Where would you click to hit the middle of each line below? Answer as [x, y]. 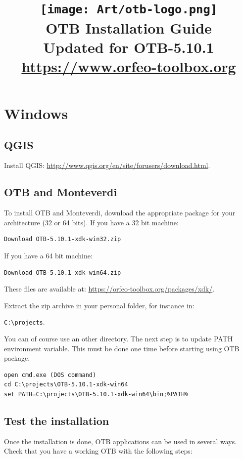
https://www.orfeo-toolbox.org [129, 66]
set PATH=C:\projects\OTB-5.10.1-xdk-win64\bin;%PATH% [96, 395]
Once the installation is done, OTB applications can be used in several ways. [121, 441]
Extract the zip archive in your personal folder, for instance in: [99, 305]
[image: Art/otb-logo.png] [129, 10]
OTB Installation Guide [129, 27]
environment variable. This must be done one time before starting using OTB [122, 348]
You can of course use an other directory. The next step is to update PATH [119, 339]
